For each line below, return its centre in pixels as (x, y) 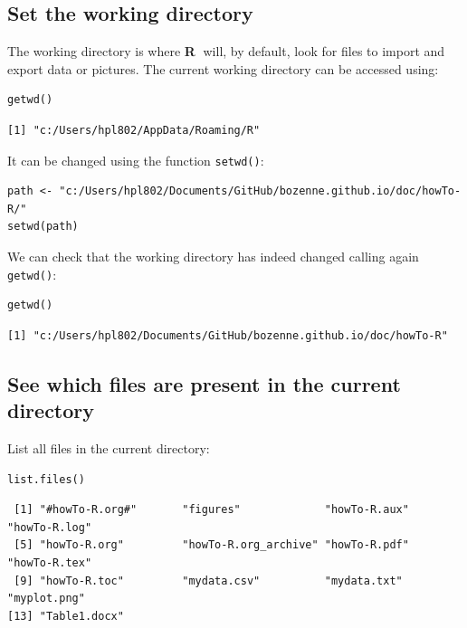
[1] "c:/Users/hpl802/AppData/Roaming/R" (134, 130)
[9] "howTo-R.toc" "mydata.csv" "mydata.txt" (208, 580)
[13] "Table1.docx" (66, 616)
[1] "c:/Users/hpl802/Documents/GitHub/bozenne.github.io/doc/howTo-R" (228, 335)
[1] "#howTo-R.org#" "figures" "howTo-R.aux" (211, 510)
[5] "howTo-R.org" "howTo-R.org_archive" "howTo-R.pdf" (211, 545)
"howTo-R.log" (50, 527)
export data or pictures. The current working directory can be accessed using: (223, 68)
